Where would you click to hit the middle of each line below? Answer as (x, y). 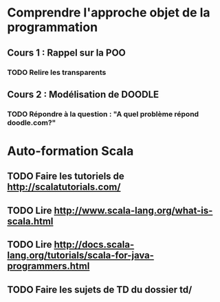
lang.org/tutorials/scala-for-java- (81, 256)
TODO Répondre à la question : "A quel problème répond (103, 114)
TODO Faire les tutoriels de (66, 176)
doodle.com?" (32, 122)
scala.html (30, 221)
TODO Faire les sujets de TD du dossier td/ (100, 289)
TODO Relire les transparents (57, 72)
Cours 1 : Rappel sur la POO (66, 53)
